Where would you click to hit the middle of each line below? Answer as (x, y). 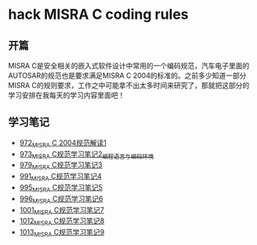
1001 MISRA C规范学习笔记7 (62, 211)
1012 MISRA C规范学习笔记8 (62, 222)
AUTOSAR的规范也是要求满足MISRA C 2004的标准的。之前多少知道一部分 (127, 75)
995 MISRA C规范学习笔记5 (61, 188)
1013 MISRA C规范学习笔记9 (62, 233)
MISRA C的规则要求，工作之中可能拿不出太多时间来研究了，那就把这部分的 (129, 85)
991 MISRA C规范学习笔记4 (60, 177)
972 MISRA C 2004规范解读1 (63, 143)
